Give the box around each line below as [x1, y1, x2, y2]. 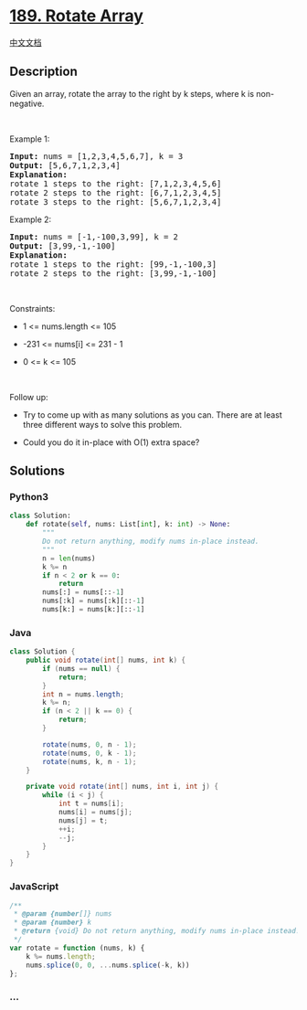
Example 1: [9, 133, 50, 144]
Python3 [9, 491, 48, 504]
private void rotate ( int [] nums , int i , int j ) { [26, 782, 219, 792]
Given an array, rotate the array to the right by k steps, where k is [9, 88, 254, 99]
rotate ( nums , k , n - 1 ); [42, 757, 137, 766]
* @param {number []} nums [13, 909, 112, 919]
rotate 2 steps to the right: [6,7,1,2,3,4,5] [9, 187, 222, 197]
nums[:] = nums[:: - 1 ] [42, 588, 125, 597]
